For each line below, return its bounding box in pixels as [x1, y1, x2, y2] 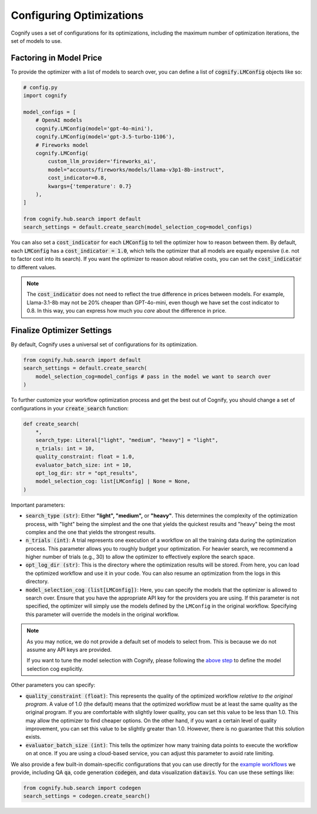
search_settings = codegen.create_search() [23, 793, 151, 799]
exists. [25, 733, 42, 741]
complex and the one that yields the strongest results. [25, 528, 156, 535]
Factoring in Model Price [11, 53, 102, 63]
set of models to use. [11, 37, 62, 44]
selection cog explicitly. [26, 665, 84, 672]
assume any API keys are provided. [26, 646, 112, 653]
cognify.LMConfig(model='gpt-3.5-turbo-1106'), [35, 133, 176, 140]
